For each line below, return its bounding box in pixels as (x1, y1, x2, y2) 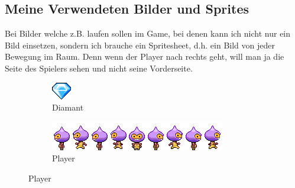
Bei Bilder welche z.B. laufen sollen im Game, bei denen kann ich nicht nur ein (5, 27, 291, 40)
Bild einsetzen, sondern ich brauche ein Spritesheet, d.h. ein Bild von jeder (5, 38, 275, 51)
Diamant (52, 101, 84, 114)
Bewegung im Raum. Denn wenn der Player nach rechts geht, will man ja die (5, 50, 284, 63)
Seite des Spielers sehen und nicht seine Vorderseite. (5, 61, 193, 74)
